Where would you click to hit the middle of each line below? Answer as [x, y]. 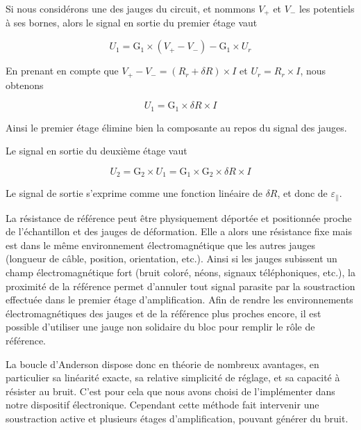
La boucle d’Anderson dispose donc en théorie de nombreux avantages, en [162, 364]
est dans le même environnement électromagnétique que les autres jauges [161, 245]
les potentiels [327, 8]
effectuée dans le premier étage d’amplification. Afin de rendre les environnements [179, 300]
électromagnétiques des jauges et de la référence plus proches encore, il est [163, 313]
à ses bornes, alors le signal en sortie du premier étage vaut [132, 23]
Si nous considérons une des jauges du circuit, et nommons [131, 8]
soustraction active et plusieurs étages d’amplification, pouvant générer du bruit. [177, 418]
